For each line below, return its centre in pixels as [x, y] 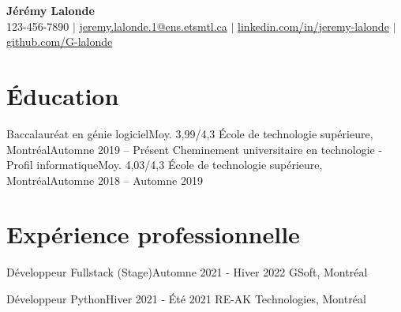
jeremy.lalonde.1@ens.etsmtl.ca [153, 26]
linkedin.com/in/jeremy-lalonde [313, 26]
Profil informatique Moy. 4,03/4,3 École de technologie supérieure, [165, 165]
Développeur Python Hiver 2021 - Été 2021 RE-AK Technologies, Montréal [186, 299]
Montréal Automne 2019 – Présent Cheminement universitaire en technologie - [195, 149]
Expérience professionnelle [153, 234]
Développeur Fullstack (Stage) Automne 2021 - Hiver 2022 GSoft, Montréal [187, 272]
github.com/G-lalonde [60, 41]
